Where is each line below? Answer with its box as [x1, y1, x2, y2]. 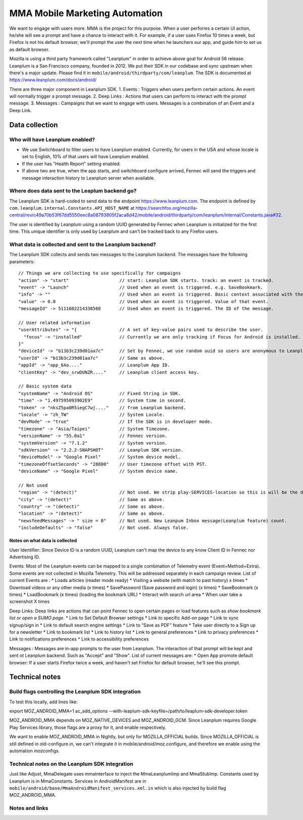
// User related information [18, 320, 90, 325]
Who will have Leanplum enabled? [9, 136, 95, 143]
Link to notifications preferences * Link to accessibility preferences [9, 636, 149, 642]
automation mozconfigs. [9, 748, 60, 754]
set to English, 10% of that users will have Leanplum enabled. [22, 154, 149, 160]
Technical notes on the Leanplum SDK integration [9, 760, 134, 767]
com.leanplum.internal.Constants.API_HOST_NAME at [9, 205, 135, 211]
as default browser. [9, 46, 50, 53]
